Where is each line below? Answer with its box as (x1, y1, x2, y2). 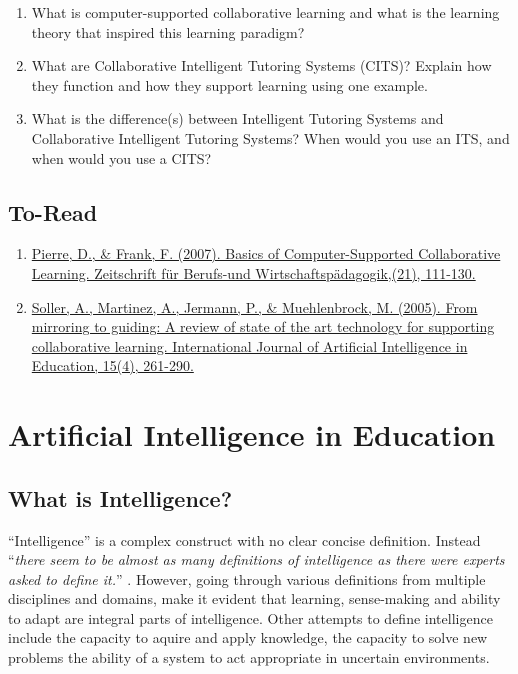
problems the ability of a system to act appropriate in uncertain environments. (8, 647, 490, 668)
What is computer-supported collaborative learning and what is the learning (31, 2, 500, 22)
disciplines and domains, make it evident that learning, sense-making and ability (8, 588, 501, 609)
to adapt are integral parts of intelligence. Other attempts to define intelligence (8, 607, 493, 628)
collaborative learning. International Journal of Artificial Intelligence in (31, 335, 468, 356)
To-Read (8, 196, 98, 227)
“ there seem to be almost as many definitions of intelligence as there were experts (8, 549, 505, 570)
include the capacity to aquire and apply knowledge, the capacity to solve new (8, 627, 488, 648)
